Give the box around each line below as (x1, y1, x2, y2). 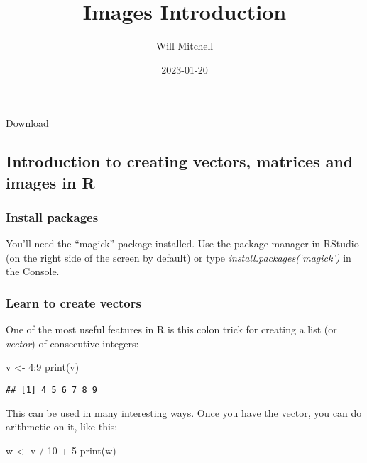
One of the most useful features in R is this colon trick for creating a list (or (6, 322, 337, 337)
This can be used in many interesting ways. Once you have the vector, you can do (6, 405, 362, 420)
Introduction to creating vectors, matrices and (6, 150, 354, 172)
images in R (6, 171, 95, 193)
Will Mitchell (155, 38, 214, 53)
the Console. (6, 264, 60, 279)
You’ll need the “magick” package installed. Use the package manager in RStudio (6, 236, 359, 251)
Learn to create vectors (6, 294, 141, 311)
